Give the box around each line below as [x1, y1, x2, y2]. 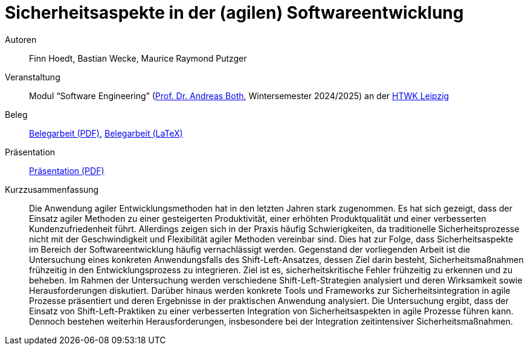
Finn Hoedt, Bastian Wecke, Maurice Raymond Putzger [29, 53, 247, 63]
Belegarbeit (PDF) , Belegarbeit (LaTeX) [29, 128, 183, 138]
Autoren [5, 34, 37, 45]
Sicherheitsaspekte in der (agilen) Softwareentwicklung [5, 2, 464, 23]
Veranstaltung [5, 71, 60, 82]
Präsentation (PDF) [29, 165, 105, 176]
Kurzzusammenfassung [5, 184, 99, 195]
